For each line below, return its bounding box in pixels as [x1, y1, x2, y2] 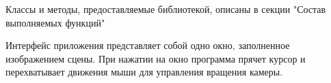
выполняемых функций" [5, 15, 105, 29]
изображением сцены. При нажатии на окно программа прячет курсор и [5, 51, 306, 65]
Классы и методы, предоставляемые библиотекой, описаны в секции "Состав [5, 2, 326, 16]
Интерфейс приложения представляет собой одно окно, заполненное [5, 38, 290, 52]
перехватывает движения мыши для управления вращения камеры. [5, 65, 283, 79]
